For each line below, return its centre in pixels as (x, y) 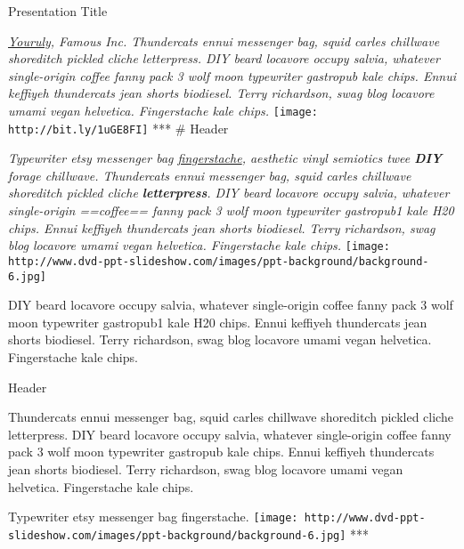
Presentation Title (58, 11)
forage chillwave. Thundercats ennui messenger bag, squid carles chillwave (210, 175)
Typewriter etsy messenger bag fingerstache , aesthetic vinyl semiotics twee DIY (225, 158)
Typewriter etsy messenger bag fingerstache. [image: (153, 517)
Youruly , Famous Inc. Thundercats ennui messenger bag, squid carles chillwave (224, 40)
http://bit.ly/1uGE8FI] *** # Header (118, 128)
